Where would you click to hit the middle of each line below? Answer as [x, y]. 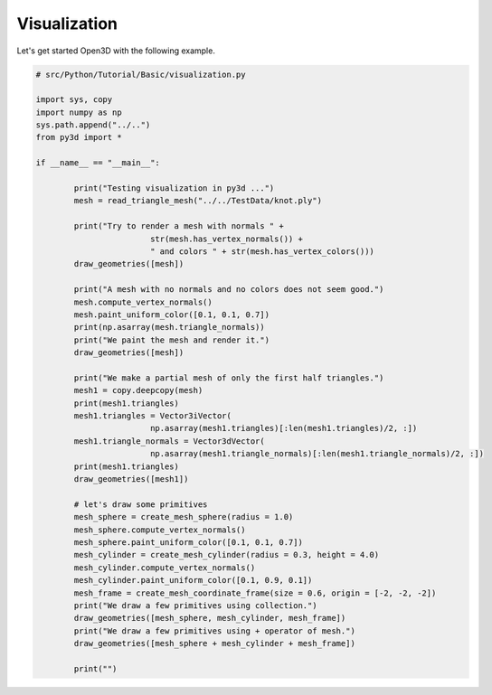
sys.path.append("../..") [93, 125]
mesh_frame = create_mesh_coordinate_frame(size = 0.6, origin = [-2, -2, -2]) [255, 593]
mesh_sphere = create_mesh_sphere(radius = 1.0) [184, 517]
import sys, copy [74, 100]
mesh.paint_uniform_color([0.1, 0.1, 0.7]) [172, 315]
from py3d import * [79, 137]
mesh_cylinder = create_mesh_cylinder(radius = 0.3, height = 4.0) [227, 555]
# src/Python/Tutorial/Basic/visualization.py [141, 74]
